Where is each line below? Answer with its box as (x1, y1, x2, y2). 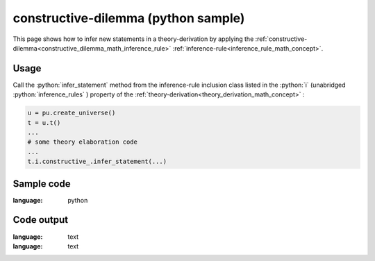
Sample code (12, 178, 71, 190)
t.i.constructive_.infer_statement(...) (27, 158, 167, 166)
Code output (12, 214, 69, 226)
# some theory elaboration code (27, 138, 138, 146)
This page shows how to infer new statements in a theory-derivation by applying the (12, 35, 254, 43)
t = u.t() (27, 119, 61, 126)
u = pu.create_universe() (27, 109, 116, 117)
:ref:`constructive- (255, 35, 308, 43)
